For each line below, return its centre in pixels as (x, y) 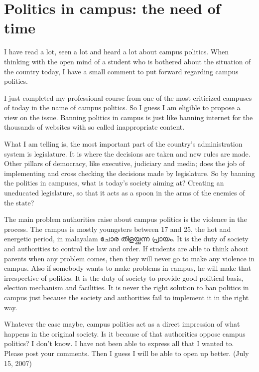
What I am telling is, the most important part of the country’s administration (123, 144)
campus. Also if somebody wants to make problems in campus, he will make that (128, 268)
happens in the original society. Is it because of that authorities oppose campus (125, 333)
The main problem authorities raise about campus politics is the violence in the (126, 219)
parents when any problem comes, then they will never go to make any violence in (129, 258)
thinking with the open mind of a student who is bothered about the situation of (128, 61)
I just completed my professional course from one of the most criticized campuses (128, 97)
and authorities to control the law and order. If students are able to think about (126, 248)
